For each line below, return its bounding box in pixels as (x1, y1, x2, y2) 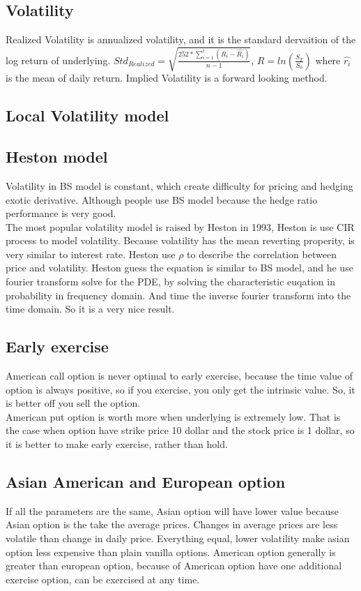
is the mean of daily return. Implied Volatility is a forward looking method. (6, 70, 328, 85)
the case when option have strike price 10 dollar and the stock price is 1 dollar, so (6, 423, 355, 437)
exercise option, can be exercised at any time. (6, 571, 200, 586)
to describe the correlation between (187, 246, 337, 261)
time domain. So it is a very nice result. (6, 301, 175, 316)
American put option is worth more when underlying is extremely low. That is (6, 409, 341, 424)
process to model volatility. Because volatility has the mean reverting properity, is (6, 233, 355, 248)
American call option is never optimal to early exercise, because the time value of (6, 368, 353, 383)
